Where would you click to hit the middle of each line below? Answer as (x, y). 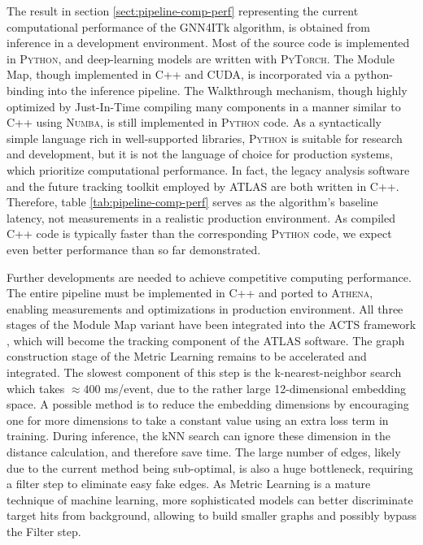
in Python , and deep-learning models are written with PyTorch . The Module (201, 58)
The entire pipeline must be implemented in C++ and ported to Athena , (190, 293)
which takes (36, 388)
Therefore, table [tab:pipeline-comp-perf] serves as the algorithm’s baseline (192, 202)
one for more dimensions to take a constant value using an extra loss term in (198, 420)
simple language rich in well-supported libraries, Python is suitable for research (205, 138)
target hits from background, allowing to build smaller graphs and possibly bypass (212, 515)
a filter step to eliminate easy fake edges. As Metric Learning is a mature (189, 484)
